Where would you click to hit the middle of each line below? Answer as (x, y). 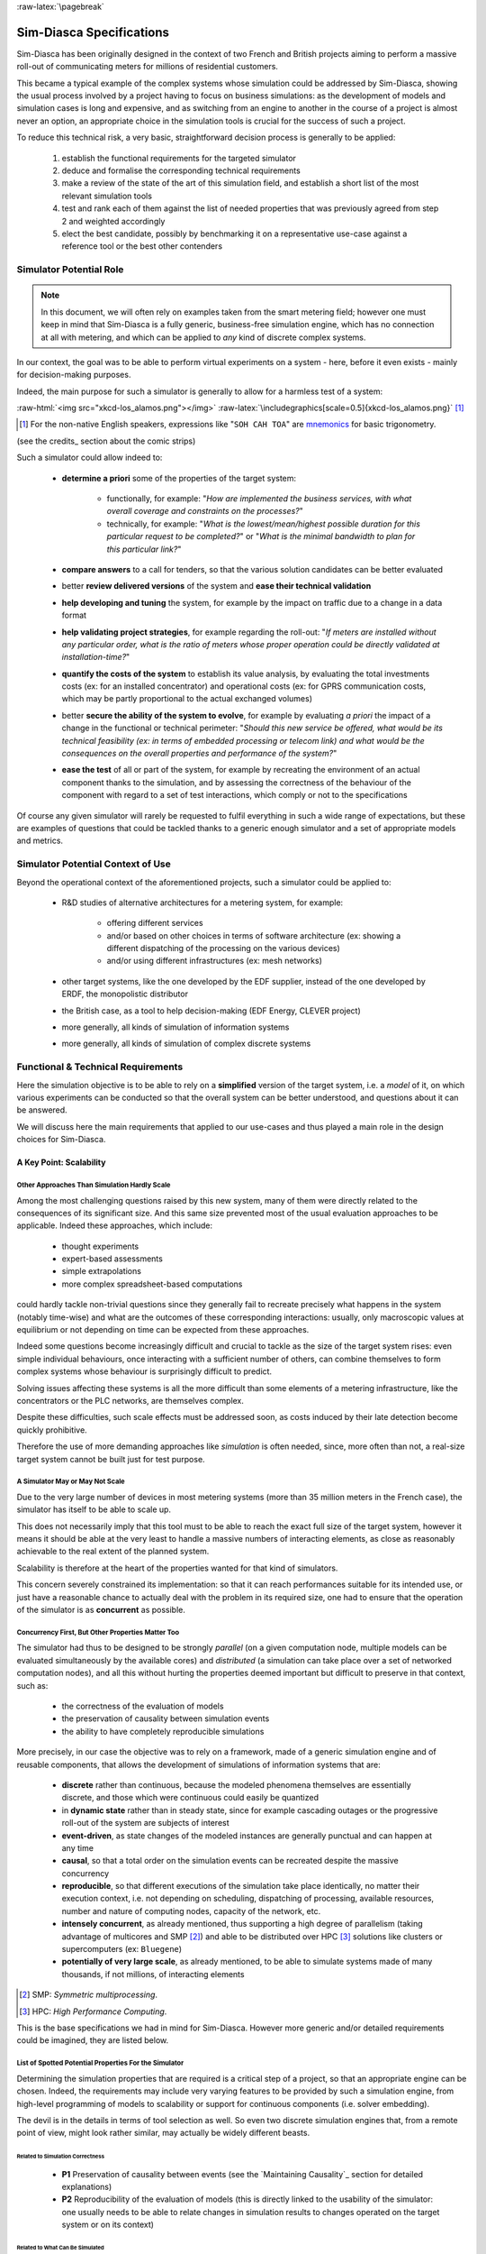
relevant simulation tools (107, 196)
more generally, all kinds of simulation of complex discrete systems (186, 1044)
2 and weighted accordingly (113, 221)
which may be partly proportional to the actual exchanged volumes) (187, 699)
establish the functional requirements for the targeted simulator (179, 158)
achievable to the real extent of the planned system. (113, 1552)
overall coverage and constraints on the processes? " (205, 511)
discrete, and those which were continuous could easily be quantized (190, 1798)
